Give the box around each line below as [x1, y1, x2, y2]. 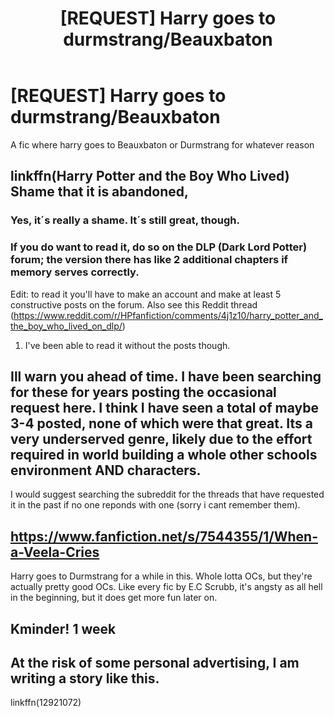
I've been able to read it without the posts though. [24, 339, 231, 351]
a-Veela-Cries [10, 543, 100, 561]
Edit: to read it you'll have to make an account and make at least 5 [10, 288, 282, 300]
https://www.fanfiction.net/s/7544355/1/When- [10, 528, 318, 545]
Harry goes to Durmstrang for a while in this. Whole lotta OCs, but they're [10, 570, 313, 582]
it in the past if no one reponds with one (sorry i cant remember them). [10, 499, 301, 511]
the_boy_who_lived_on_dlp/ [10, 320, 123, 332]
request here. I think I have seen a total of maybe [10, 399, 319, 416]
